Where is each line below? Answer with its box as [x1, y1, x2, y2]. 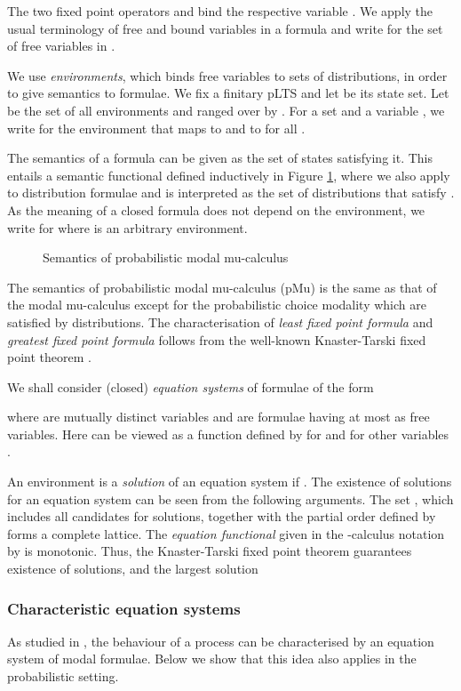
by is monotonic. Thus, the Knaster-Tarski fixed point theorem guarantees [7, 542, 412, 560]
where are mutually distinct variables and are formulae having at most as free [7, 407, 430, 426]
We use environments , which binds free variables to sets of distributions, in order [7, 66, 448, 84]
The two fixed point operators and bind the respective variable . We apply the [7, 2, 433, 20]
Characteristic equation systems [7, 597, 241, 619]
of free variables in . [7, 36, 115, 55]
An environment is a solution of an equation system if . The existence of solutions [7, 472, 452, 491]
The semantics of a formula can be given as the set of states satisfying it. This [7, 149, 433, 167]
